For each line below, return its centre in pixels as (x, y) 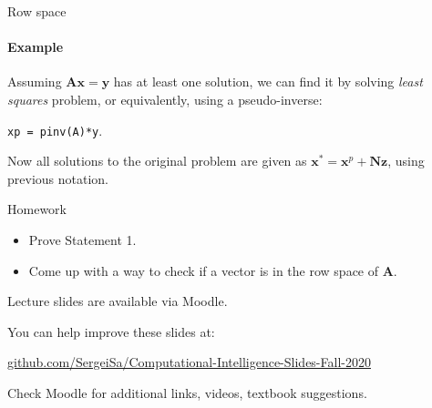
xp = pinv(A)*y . (55, 130)
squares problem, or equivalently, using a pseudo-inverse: (165, 99)
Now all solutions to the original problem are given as (157, 161)
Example (36, 47)
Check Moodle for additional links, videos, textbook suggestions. (187, 392)
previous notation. (58, 178)
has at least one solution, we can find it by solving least (268, 82)
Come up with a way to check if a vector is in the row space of (204, 270)
